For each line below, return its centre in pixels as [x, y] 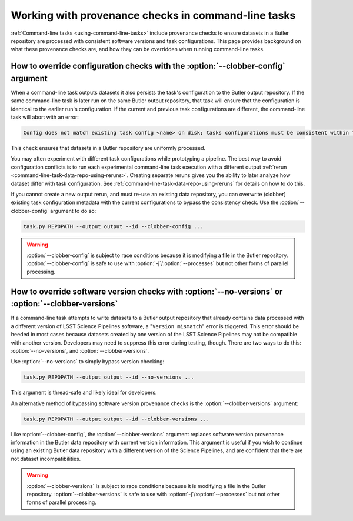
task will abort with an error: [45, 117]
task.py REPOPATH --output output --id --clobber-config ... [113, 226]
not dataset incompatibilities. [46, 459]
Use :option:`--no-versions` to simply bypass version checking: [88, 362]
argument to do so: [73, 211]
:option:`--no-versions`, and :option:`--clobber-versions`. [80, 350]
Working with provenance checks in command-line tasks [153, 15]
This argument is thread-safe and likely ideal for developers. [84, 393]
